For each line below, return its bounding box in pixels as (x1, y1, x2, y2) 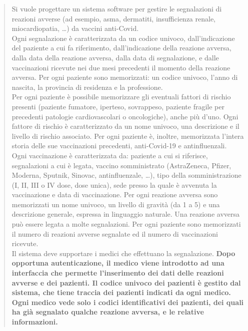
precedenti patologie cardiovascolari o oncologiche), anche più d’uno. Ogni (11, 111, 238, 121)
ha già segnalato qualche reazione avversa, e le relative (11, 307, 204, 317)
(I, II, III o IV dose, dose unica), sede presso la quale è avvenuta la (11, 179, 217, 190)
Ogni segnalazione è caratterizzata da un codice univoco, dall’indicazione (11, 32, 235, 43)
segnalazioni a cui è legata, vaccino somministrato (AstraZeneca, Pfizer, (11, 160, 231, 170)
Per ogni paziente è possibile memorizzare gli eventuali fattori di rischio (11, 91, 231, 102)
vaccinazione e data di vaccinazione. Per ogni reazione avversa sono (11, 189, 218, 200)
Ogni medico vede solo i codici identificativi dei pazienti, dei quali (11, 297, 244, 307)
